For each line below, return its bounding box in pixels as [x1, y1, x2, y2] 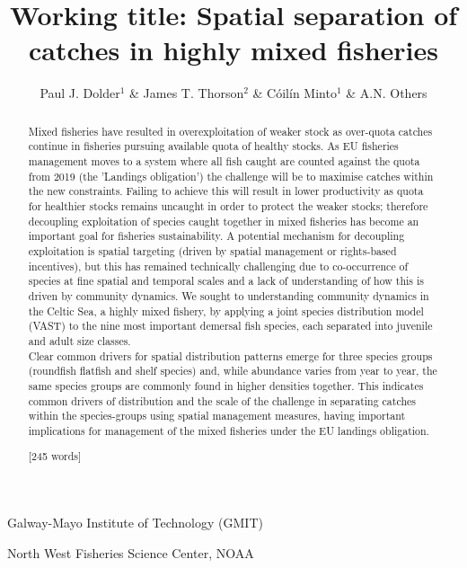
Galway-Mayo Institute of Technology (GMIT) [7, 513, 263, 532]
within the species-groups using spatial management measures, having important [28, 408, 406, 423]
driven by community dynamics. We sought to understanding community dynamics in [28, 288, 429, 303]
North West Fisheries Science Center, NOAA [7, 543, 254, 562]
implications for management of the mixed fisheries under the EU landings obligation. [28, 422, 429, 438]
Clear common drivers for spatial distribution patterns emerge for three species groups [28, 348, 433, 363]
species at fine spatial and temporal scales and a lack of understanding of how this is [28, 273, 425, 288]
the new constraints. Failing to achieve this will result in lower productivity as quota [28, 183, 424, 199]
